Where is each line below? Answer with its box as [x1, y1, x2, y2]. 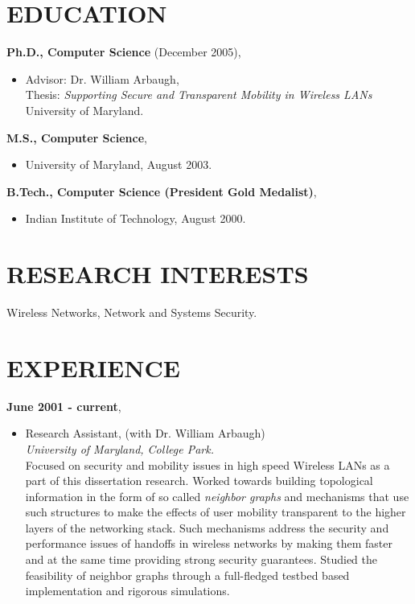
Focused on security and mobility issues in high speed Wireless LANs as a [25, 456, 390, 473]
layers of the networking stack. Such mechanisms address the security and [25, 519, 389, 536]
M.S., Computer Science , [6, 129, 147, 146]
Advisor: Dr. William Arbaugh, [25, 70, 179, 87]
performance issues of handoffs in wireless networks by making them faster [25, 535, 392, 552]
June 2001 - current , [6, 397, 121, 414]
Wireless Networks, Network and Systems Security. [6, 304, 257, 320]
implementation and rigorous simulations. [25, 582, 230, 599]
